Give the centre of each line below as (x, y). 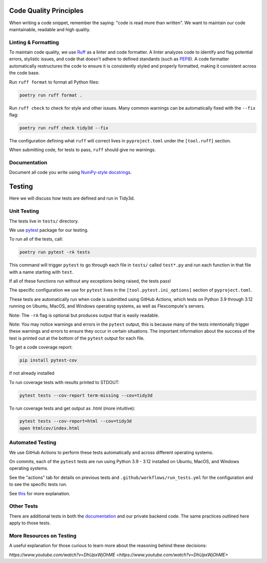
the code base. (24, 73)
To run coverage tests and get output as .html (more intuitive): (72, 408)
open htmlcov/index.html (50, 428)
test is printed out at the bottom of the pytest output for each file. (77, 338)
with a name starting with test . (41, 272)
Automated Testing (33, 442)
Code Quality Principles (46, 11)
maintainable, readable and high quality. (50, 29)
